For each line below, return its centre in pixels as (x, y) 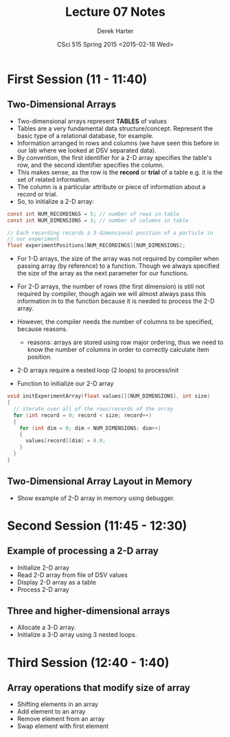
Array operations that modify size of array (99, 688)
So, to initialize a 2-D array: (56, 201)
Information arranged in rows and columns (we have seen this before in (118, 143)
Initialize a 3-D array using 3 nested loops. (77, 635)
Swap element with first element (62, 726)
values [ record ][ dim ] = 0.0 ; (66, 441)
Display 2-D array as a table (56, 582)
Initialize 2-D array (43, 567)
